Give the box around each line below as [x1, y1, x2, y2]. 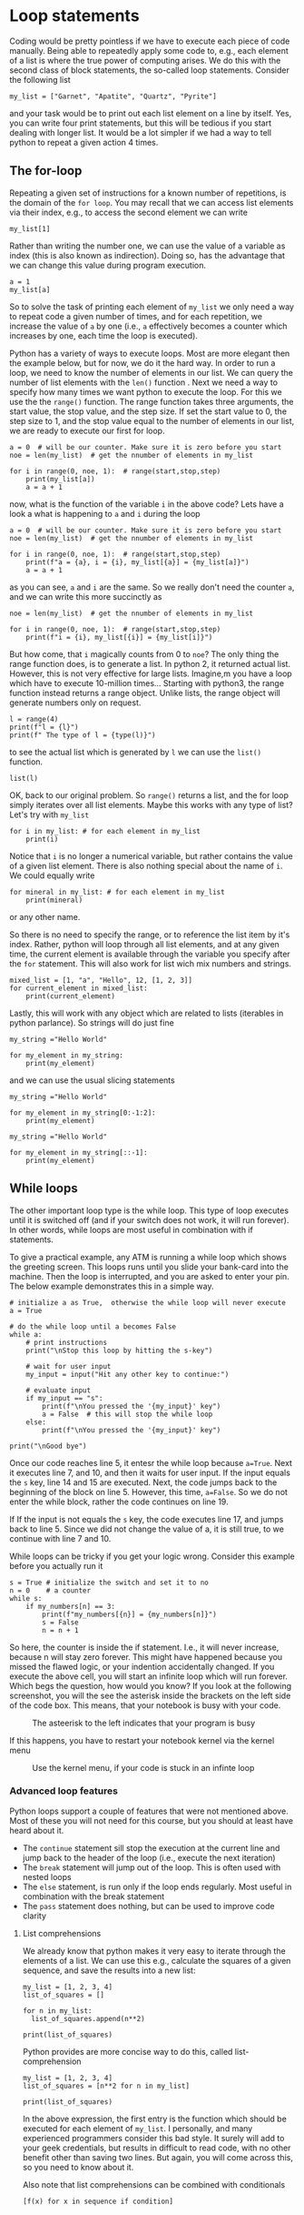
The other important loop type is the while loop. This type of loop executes [9, 1205, 289, 1216]
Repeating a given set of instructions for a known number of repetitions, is [9, 187, 287, 198]
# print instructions [25, 1338, 107, 1347]
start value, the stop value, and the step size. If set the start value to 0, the [9, 406, 288, 417]
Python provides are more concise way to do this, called [22, 2046, 233, 2057]
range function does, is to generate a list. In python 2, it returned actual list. [9, 658, 291, 669]
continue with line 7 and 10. [9, 1532, 112, 1543]
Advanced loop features [9, 1785, 118, 1797]
